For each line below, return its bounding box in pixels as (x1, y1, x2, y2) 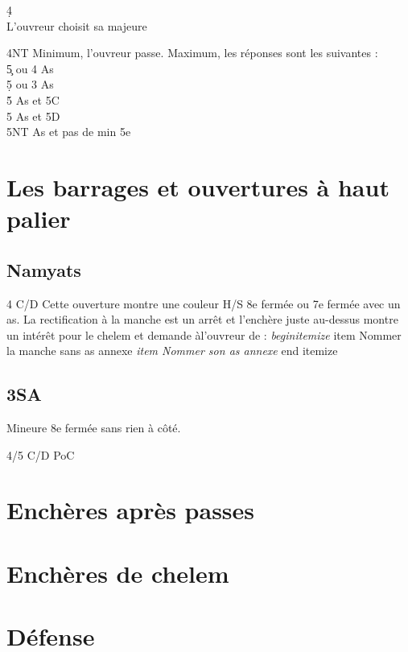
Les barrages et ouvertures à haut (6, 170, 389, 203)
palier (6, 202, 71, 235)
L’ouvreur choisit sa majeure (6, 17, 147, 34)
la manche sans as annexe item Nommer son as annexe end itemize (6, 342, 338, 359)
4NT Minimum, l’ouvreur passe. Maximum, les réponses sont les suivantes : (6, 44, 378, 61)
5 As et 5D (6, 107, 60, 124)
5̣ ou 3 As (6, 76, 54, 93)
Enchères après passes (6, 493, 255, 526)
